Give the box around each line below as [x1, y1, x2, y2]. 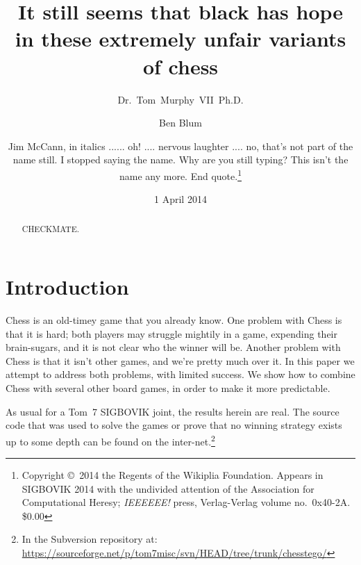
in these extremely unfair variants [15, 24, 346, 53]
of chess [142, 51, 219, 80]
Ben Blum [159, 115, 202, 130]
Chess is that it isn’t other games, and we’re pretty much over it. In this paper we [6, 353, 355, 368]
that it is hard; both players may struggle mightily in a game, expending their [6, 326, 337, 341]
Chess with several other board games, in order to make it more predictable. [6, 381, 330, 395]
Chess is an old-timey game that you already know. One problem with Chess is [6, 313, 342, 327]
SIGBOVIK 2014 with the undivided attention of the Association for [22, 481, 314, 496]
